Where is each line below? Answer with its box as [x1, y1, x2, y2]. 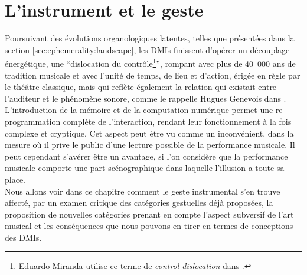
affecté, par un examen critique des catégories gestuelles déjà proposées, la [5, 196, 273, 209]
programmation [5, 115, 61, 127]
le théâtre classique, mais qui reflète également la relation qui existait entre [5, 80, 277, 93]
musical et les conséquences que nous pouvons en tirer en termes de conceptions [5, 219, 293, 232]
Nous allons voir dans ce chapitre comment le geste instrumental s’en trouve [5, 185, 280, 197]
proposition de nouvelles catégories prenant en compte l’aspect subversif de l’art [5, 208, 294, 220]
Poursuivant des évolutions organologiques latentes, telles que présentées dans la [5, 32, 295, 44]
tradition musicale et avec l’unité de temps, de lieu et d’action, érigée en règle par [5, 69, 301, 81]
